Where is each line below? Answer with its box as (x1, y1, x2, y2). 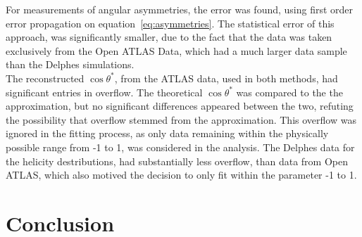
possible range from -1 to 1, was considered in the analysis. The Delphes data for (6, 139, 355, 154)
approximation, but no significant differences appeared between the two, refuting (6, 98, 354, 113)
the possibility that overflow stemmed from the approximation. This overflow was (6, 112, 356, 127)
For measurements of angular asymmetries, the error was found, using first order (6, 2, 354, 16)
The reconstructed (6, 70, 85, 85)
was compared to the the (236, 84, 343, 99)
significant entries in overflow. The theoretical (6, 84, 203, 99)
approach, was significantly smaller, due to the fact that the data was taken (6, 30, 332, 44)
